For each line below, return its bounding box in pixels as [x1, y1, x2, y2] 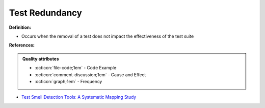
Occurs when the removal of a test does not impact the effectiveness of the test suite [21, 33, 194, 39]
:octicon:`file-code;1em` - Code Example [34, 65, 117, 71]
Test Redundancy [9, 7, 82, 18]
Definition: [9, 24, 31, 30]
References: [9, 42, 35, 48]
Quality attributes [22, 56, 59, 62]
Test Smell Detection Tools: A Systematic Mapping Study [21, 94, 136, 100]
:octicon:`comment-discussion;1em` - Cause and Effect [34, 71, 146, 78]
